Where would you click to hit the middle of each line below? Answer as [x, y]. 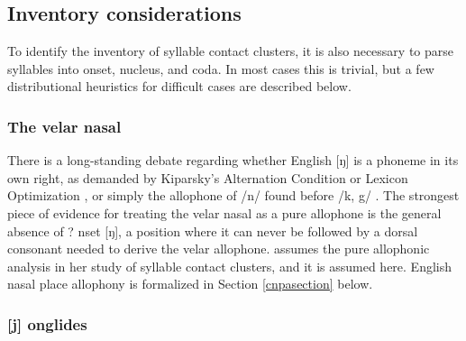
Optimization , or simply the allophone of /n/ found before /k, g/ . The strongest [233, 195]
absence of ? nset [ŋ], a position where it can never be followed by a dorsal [213, 230]
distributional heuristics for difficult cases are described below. [179, 86]
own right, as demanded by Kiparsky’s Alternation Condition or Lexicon [208, 177]
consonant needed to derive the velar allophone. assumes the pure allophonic [219, 249]
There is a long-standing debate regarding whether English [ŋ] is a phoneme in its [233, 160]
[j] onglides [47, 323]
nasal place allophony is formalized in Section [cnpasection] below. [190, 284]
